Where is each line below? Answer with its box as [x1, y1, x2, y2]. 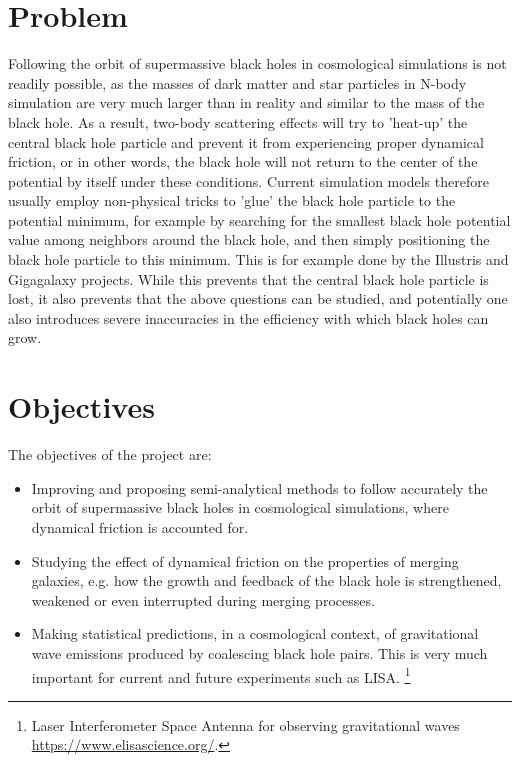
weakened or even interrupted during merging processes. [31, 589, 375, 610]
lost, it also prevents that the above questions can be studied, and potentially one [8, 288, 508, 309]
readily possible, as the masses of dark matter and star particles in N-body [8, 72, 467, 93]
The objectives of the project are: [8, 444, 212, 465]
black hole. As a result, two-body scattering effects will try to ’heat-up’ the [8, 111, 468, 132]
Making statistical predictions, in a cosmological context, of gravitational [31, 623, 479, 644]
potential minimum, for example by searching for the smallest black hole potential [8, 209, 511, 230]
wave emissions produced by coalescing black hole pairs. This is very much [31, 642, 488, 663]
